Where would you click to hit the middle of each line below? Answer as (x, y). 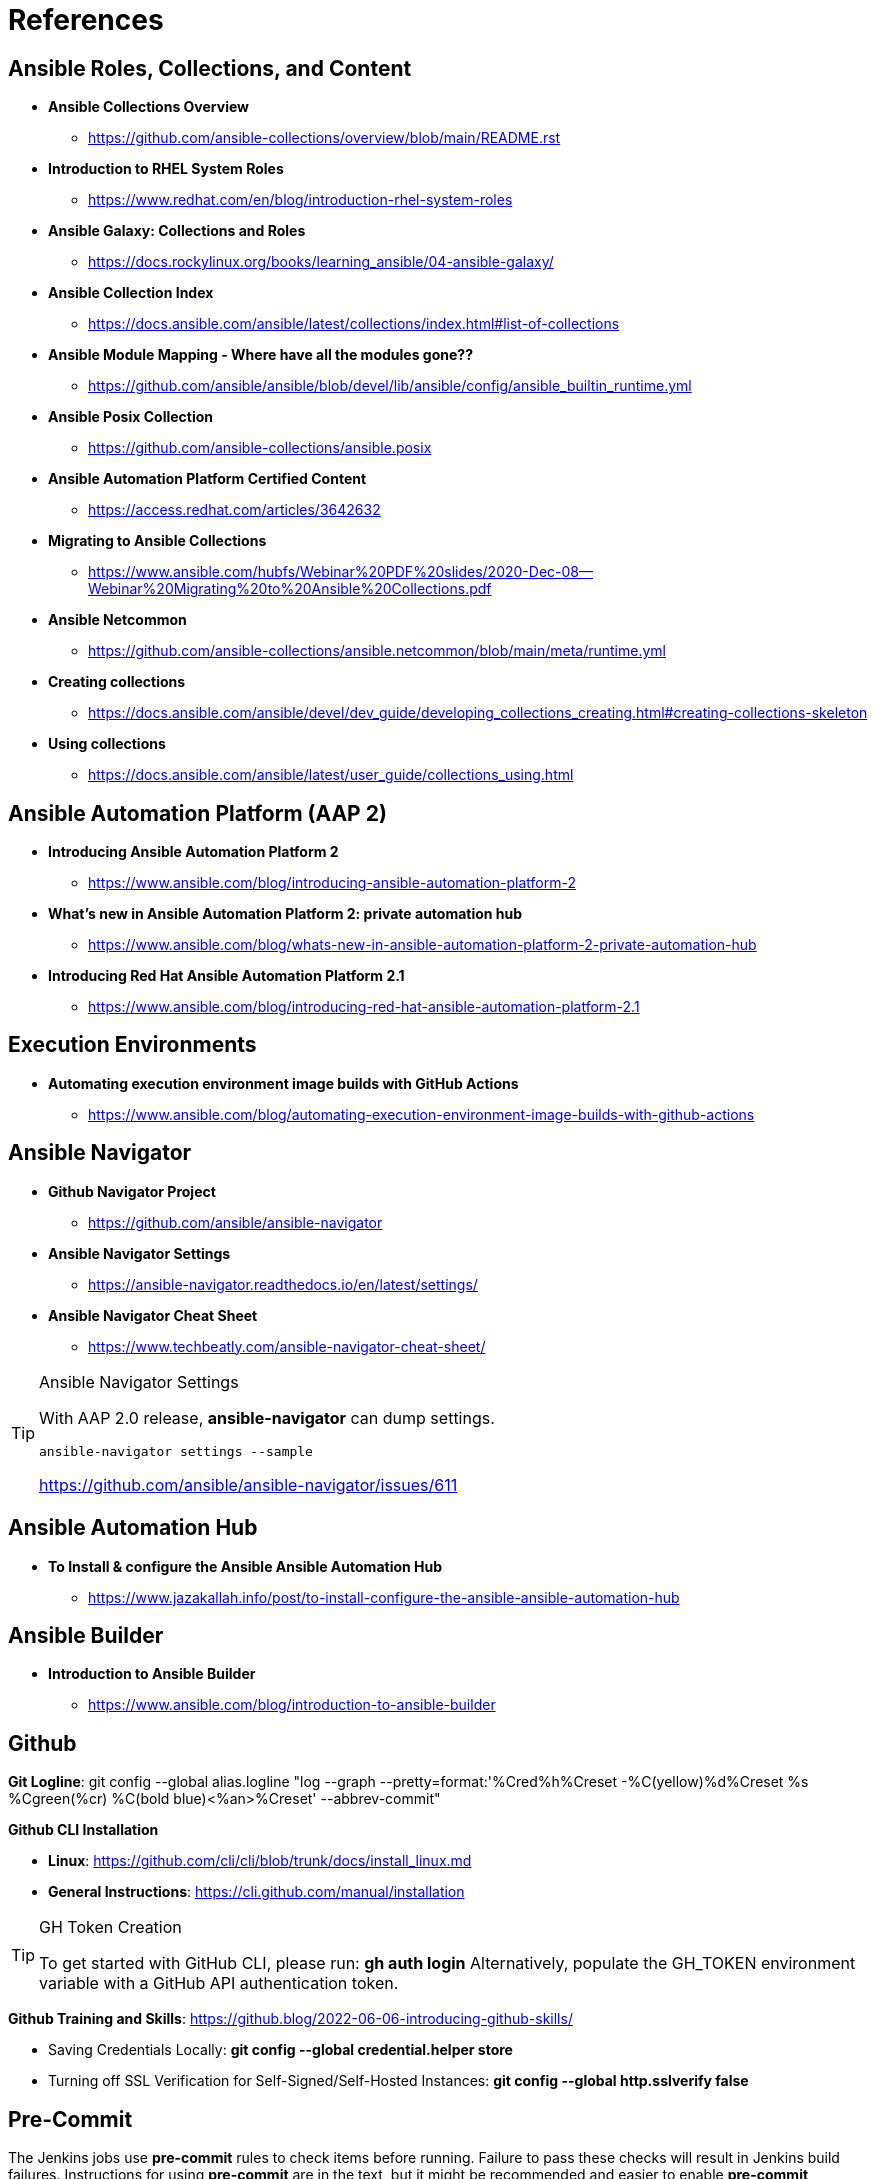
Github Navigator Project (132, 1191)
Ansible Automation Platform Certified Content (207, 479)
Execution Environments (132, 1045)
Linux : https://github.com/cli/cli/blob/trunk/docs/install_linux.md (260, 1861)
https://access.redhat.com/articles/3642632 (234, 510)
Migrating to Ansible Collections (157, 541)
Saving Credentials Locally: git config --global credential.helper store (280, 2050)
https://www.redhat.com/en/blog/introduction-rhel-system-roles (300, 200)
